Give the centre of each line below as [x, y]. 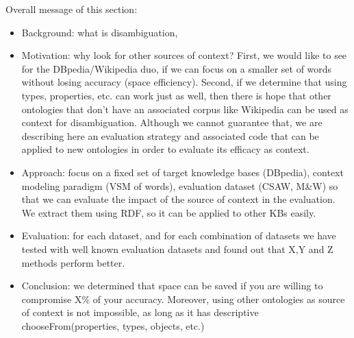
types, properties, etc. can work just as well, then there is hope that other [176, 95]
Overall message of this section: [72, 9]
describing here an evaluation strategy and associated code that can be [170, 135]
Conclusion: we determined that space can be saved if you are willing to [172, 286]
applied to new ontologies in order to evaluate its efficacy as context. [165, 149]
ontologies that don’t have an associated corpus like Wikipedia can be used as [185, 109]
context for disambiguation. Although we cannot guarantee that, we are [172, 122]
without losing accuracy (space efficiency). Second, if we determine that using [184, 82]
